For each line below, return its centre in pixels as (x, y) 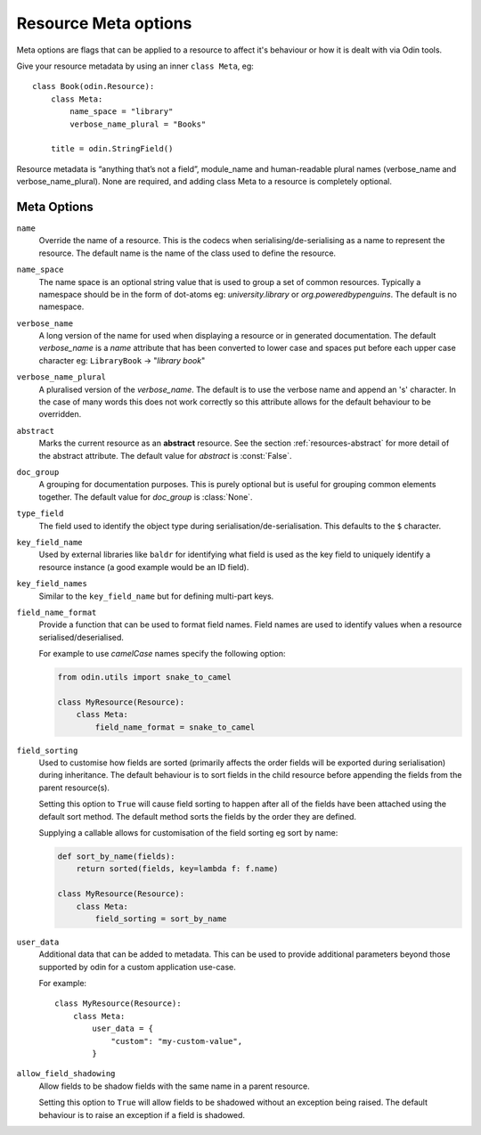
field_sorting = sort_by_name (161, 919)
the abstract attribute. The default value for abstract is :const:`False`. (165, 455)
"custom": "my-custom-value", (177, 1041)
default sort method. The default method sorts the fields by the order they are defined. (197, 816)
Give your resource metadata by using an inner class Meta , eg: (135, 66)
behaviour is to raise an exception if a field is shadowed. (142, 1115)
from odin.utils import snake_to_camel (144, 678)
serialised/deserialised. (82, 637)
